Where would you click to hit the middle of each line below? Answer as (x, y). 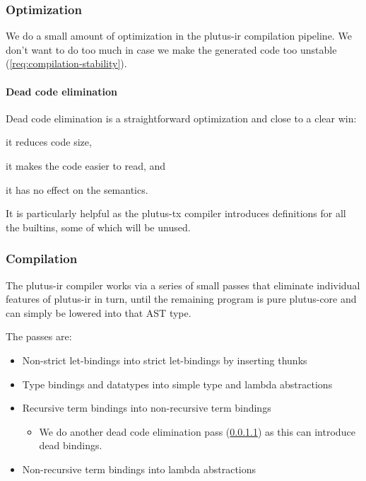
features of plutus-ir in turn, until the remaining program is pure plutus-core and (181, 299)
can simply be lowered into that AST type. (99, 312)
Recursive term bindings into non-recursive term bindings (147, 408)
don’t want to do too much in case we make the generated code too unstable (171, 49)
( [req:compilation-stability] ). (66, 63)
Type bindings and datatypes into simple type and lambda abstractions (177, 384)
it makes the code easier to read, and (86, 165)
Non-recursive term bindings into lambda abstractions (139, 469)
